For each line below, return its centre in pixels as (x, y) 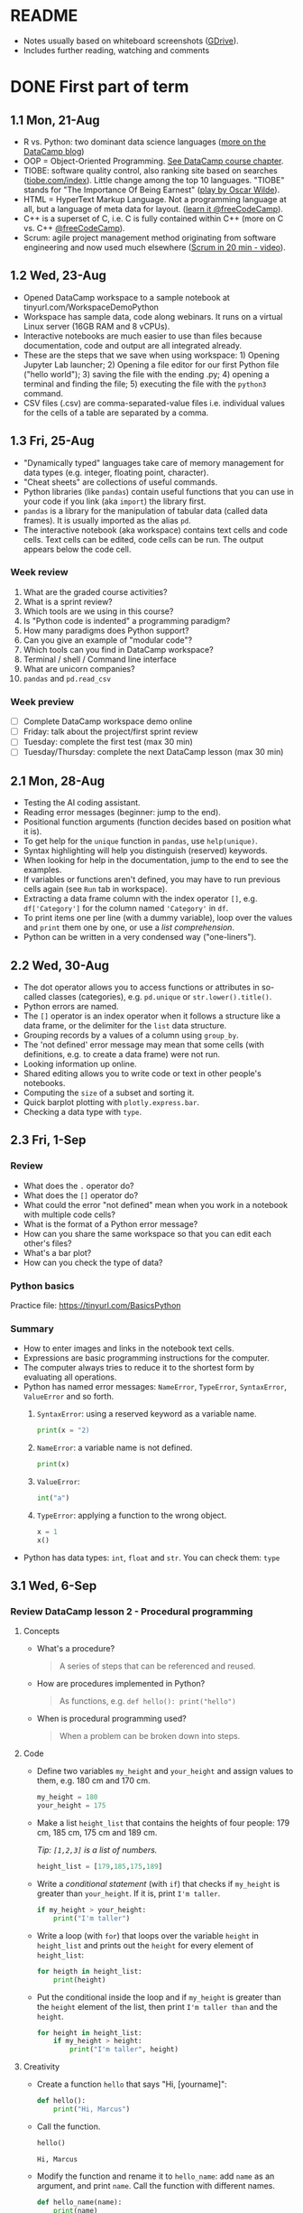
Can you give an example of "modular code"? (108, 640)
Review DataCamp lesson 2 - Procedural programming (132, 1611)
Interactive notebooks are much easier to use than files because (142, 336)
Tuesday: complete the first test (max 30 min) (108, 742)
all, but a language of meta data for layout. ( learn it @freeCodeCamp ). (153, 209)
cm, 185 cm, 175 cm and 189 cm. (97, 1833)
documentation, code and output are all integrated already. (133, 345)
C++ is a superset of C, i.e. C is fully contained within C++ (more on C (153, 219)
